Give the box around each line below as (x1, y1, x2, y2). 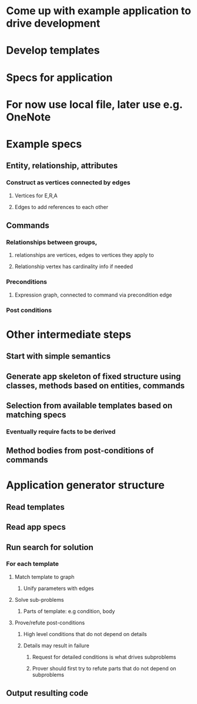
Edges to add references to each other (14, 203, 109, 210)
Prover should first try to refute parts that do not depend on (32, 664, 176, 672)
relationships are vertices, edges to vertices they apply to (14, 252, 154, 259)
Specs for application (6, 71, 113, 84)
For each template (6, 560, 59, 568)
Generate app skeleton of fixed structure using (6, 371, 181, 382)
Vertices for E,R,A (14, 192, 58, 199)
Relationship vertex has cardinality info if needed (14, 263, 133, 270)
